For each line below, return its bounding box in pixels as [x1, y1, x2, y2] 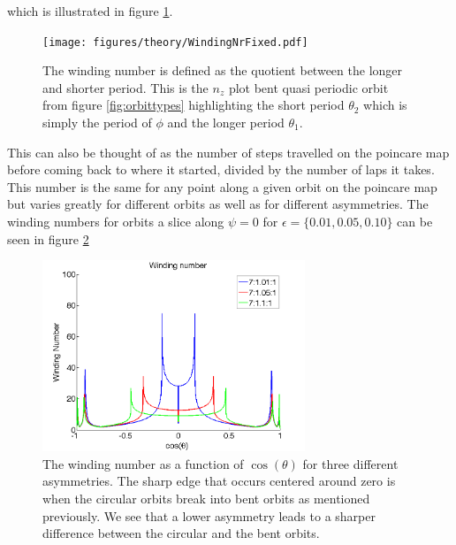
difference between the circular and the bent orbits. [42, 524, 320, 542]
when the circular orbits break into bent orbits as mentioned [42, 488, 370, 507]
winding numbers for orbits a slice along [7, 212, 224, 230]
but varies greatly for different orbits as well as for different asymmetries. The [7, 195, 429, 213]
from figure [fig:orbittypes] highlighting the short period [42, 96, 345, 114]
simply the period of [42, 113, 152, 132]
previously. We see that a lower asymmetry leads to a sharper [42, 506, 376, 525]
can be [397, 212, 433, 230]
